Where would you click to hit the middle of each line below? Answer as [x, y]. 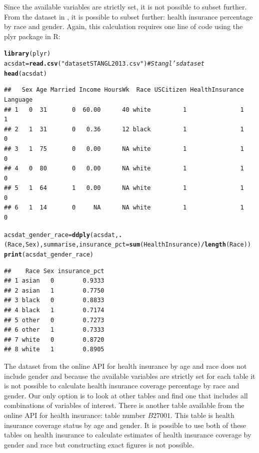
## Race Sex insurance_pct [54, 271]
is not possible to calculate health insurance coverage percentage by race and [122, 386]
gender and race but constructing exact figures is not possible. [99, 444]
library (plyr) [27, 54]
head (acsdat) [25, 73]
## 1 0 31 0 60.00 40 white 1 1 [124, 109]
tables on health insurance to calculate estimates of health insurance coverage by [128, 435]
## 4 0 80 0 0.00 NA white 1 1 [124, 169]
